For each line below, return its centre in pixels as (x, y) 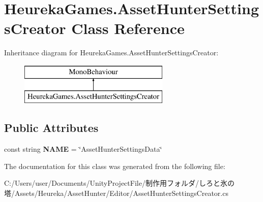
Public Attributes (51, 128)
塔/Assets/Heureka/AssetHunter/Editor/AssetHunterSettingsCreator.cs (116, 193)
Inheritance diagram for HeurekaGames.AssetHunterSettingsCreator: (111, 53)
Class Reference (128, 28)
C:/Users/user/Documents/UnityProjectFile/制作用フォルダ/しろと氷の (119, 183)
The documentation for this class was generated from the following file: (115, 166)
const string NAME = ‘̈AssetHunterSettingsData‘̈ (83, 149)
